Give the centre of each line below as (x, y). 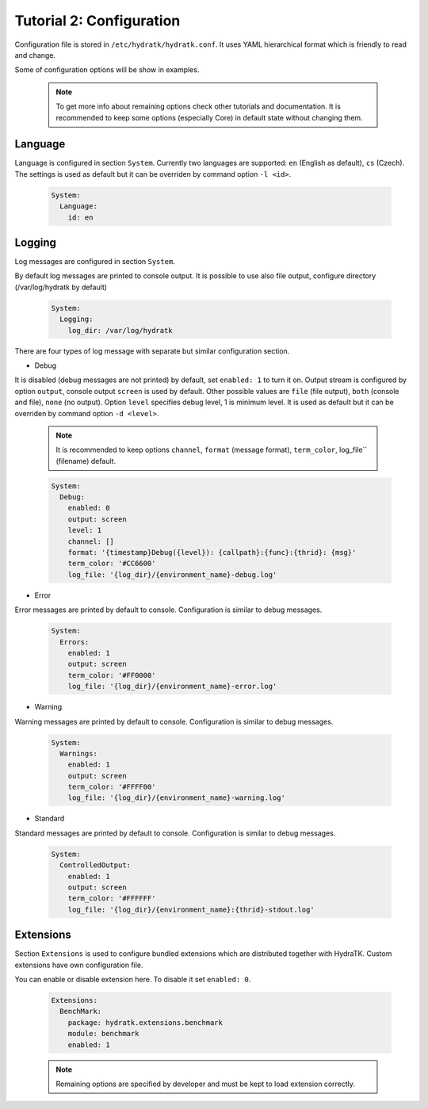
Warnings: (79, 753)
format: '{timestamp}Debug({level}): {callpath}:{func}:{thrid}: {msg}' (212, 553)
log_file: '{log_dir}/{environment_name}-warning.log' (176, 798)
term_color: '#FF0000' (112, 675)
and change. (35, 55)
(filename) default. (86, 461)
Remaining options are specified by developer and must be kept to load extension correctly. (206, 1084)
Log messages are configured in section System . (95, 262)
